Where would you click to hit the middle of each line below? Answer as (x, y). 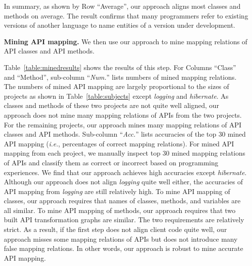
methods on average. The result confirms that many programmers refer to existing (126, 15)
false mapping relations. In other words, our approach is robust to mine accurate (124, 248)
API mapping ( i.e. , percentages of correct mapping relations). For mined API (119, 143)
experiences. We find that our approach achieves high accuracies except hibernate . (125, 172)
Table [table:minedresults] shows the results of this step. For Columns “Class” (120, 67)
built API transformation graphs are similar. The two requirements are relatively (124, 220)
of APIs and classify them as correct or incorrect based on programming (111, 162)
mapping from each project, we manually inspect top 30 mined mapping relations (125, 153)
